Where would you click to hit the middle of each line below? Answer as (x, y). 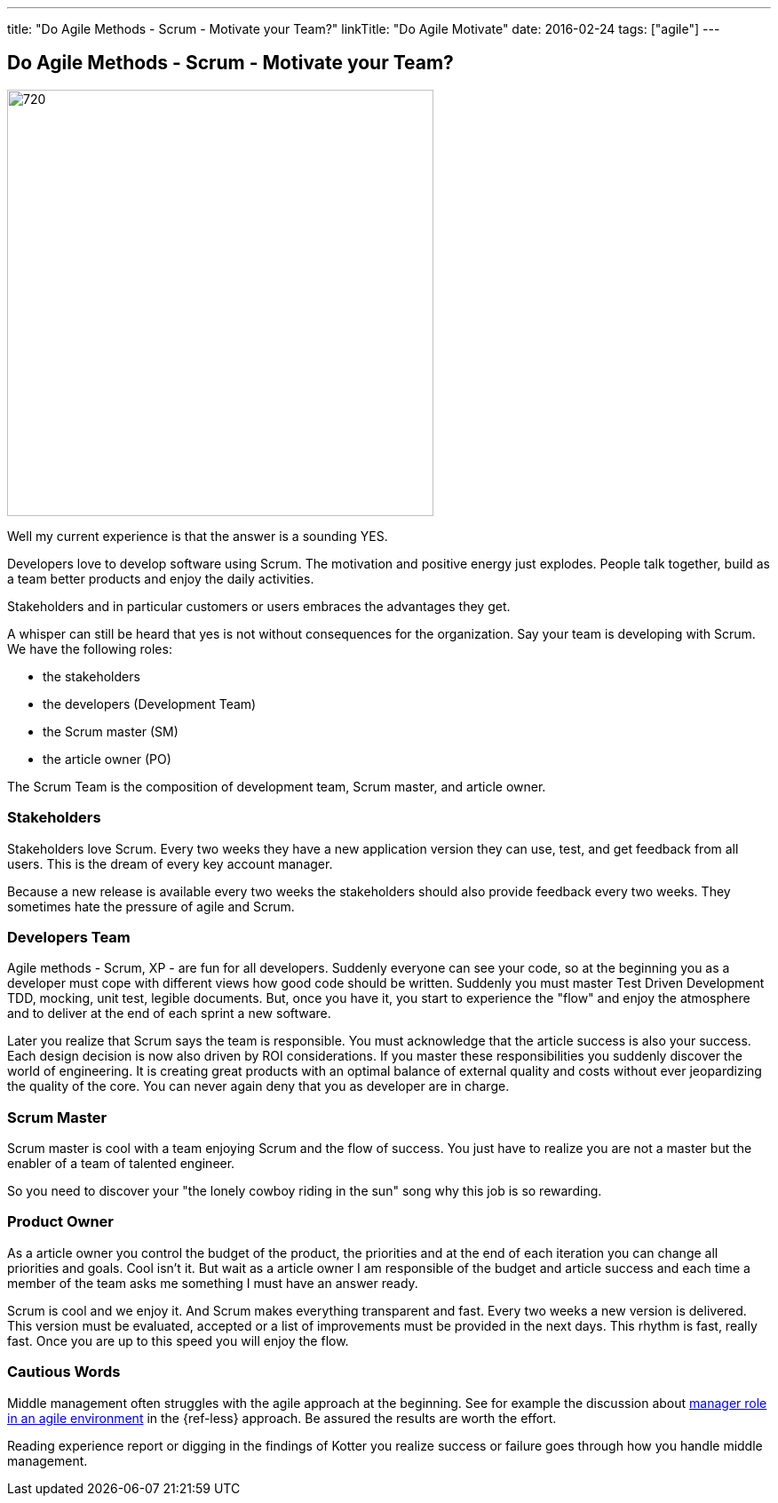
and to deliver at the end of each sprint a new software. (169, 1014)
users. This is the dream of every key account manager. (170, 863)
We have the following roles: (90, 648)
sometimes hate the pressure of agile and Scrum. (151, 906)
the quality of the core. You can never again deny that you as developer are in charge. (258, 1086)
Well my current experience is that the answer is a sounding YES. (198, 536)
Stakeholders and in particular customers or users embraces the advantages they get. (259, 606)
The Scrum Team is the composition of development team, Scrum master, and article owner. (277, 786)
